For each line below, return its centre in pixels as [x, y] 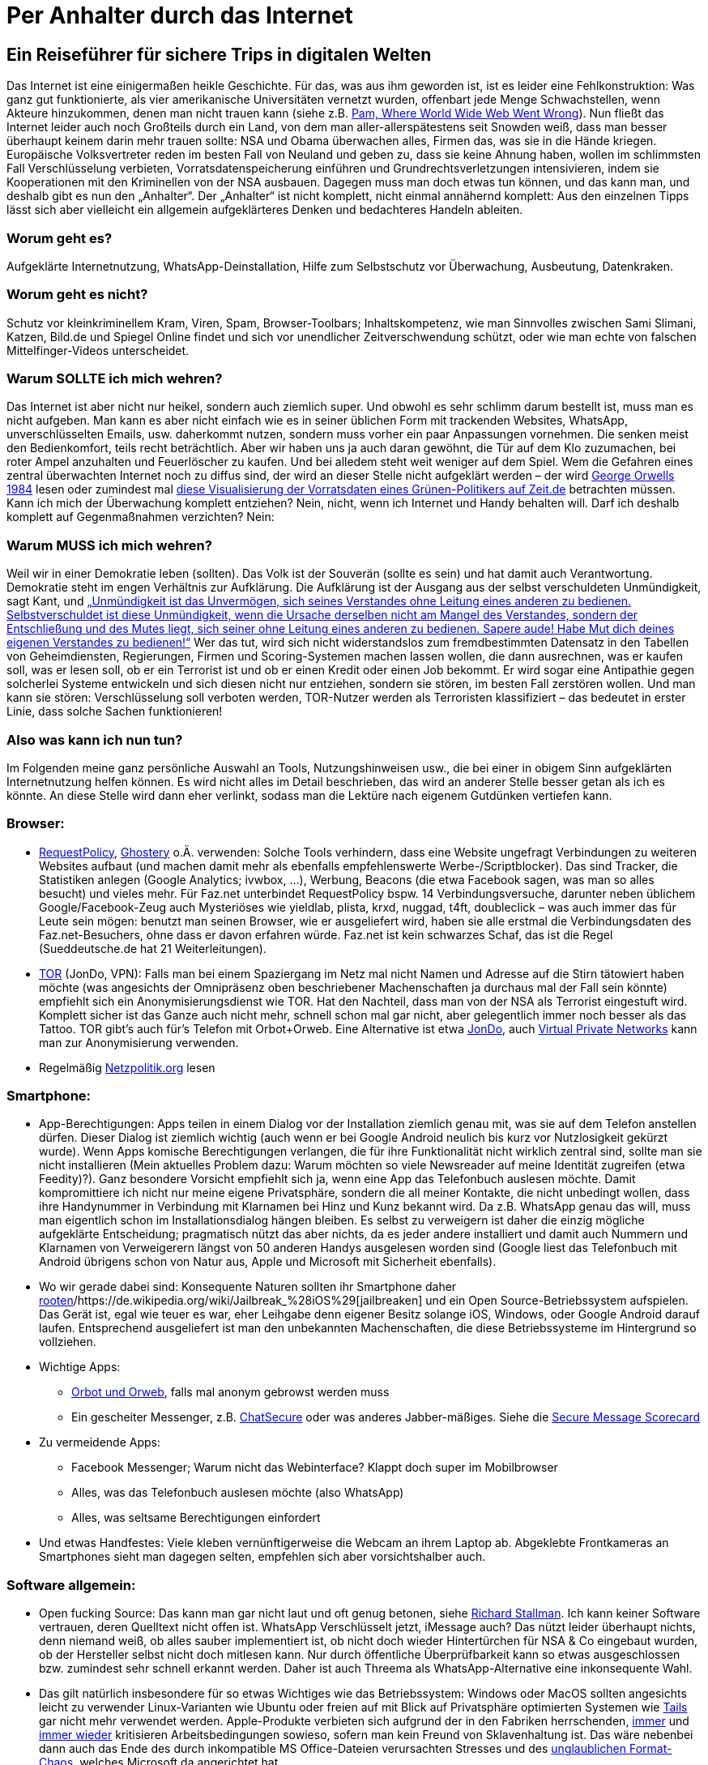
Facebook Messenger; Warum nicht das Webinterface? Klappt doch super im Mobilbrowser [315, 1468]
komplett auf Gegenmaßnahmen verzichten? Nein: [141, 517]
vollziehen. [68, 1342]
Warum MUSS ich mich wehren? [109, 545]
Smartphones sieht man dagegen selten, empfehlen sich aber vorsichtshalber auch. [262, 1557]
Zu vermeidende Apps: [100, 1442]
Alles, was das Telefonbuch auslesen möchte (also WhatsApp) [238, 1493]
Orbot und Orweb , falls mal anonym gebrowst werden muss [230, 1392]
